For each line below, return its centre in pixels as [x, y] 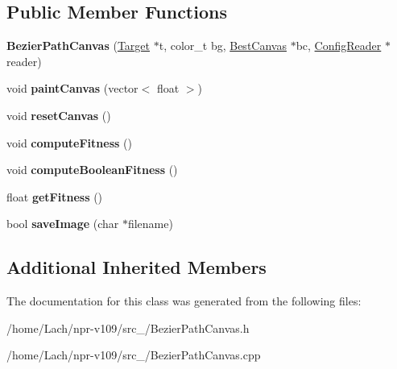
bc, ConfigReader [339, 46]
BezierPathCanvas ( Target [79, 46]
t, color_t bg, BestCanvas [223, 46]
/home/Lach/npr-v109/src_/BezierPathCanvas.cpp [134, 355]
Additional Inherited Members [136, 267]
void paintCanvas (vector [72, 88]
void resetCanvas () [59, 115]
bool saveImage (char [63, 224]
